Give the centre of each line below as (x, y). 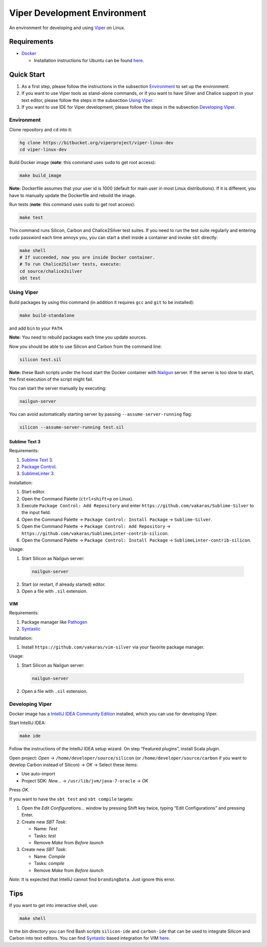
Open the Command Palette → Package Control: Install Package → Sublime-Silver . (117, 519)
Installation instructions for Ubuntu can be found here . (89, 60)
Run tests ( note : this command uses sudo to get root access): (72, 205)
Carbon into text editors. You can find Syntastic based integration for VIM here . (90, 938)
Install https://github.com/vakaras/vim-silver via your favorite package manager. (113, 647)
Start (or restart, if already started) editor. (64, 584)
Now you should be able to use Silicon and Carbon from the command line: (86, 346)
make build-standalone (47, 315)
